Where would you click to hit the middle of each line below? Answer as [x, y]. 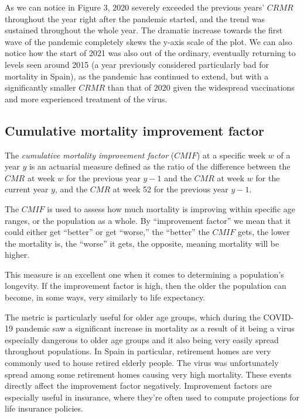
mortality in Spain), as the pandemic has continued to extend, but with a [137, 76]
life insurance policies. [44, 408]
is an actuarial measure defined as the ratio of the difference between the [160, 166]
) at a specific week [231, 155]
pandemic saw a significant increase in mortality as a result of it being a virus [155, 328]
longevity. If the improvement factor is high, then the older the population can [146, 286]
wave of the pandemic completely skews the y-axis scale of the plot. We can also [148, 41]
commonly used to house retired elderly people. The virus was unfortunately [142, 363]
